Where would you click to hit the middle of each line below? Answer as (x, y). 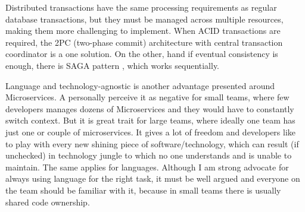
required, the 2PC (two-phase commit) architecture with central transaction (144, 42)
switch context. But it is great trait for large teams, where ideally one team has (150, 120)
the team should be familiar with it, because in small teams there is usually (143, 190)
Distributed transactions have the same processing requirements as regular (141, 7)
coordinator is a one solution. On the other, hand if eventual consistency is (142, 54)
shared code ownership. (48, 202)
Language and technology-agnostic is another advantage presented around (140, 85)
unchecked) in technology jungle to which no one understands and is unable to (149, 155)
